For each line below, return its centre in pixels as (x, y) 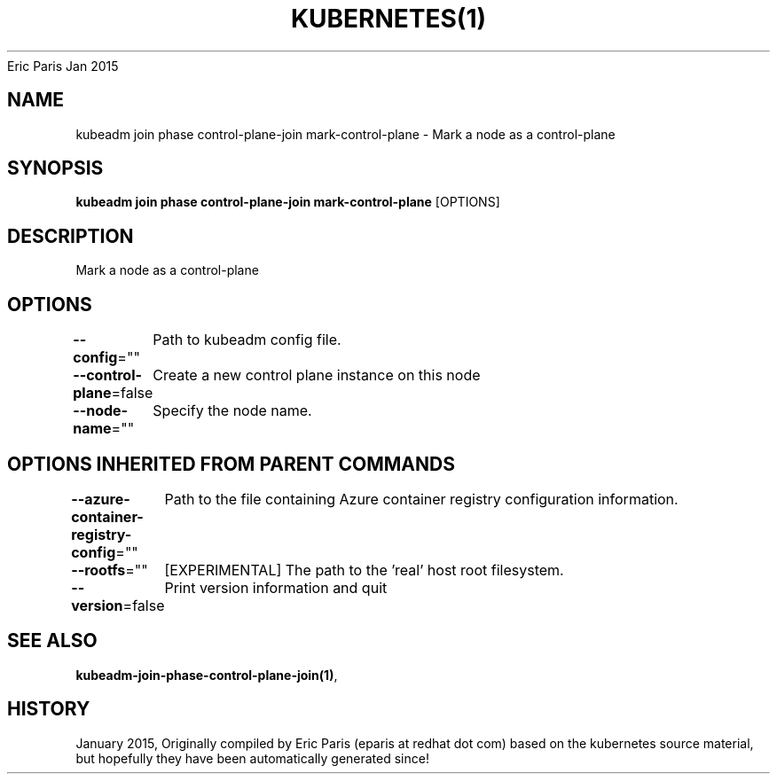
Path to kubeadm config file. (247, 340)
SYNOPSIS (55, 168)
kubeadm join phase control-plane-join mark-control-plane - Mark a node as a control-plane (345, 134)
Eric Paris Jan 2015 (63, 66)
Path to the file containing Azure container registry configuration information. (421, 499)
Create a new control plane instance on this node (317, 375)
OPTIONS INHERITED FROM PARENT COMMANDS (231, 464)
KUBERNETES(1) (388, 19)
